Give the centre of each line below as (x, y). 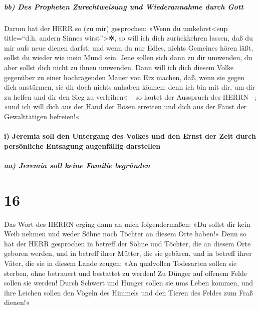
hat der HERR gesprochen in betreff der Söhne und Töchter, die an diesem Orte (127, 243)
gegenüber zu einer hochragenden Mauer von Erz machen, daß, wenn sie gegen (124, 77)
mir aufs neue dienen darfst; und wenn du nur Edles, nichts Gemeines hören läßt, (129, 47)
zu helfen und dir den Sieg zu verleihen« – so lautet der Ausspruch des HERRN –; (130, 96)
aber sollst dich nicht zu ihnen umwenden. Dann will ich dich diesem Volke (119, 67)
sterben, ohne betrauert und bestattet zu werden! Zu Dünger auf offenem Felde (125, 273)
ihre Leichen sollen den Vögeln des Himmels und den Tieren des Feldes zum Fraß (128, 292)
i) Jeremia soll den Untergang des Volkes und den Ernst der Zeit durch (130, 136)
